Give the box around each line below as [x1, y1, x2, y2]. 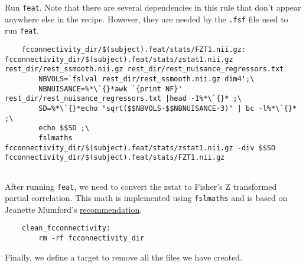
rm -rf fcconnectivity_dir [38, 234, 145, 243]
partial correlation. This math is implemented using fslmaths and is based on [5, 192, 288, 204]
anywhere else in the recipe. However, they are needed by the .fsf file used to [5, 12, 288, 25]
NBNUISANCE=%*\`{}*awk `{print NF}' [38, 84, 183, 93]
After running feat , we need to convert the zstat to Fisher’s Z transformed [5, 180, 277, 192]
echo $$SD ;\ [38, 124, 90, 133]
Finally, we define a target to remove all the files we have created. [5, 250, 243, 263]
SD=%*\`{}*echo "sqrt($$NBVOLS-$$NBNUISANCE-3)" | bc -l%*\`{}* [38, 104, 297, 113]
